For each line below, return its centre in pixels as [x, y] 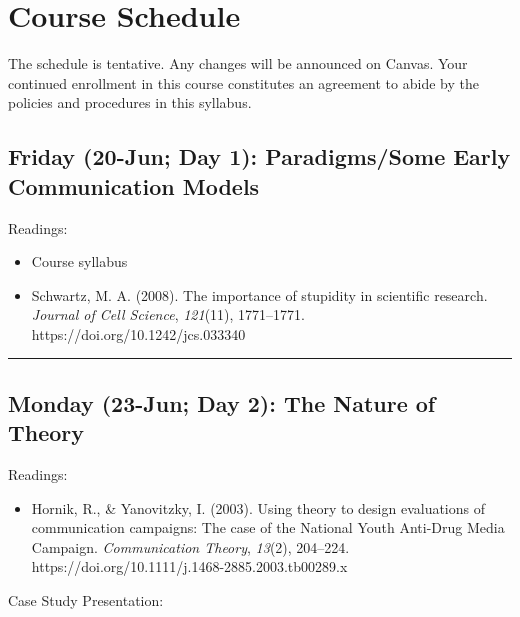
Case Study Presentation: [86, 600]
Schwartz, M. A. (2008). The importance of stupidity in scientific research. [259, 294]
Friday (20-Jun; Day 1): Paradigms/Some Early [259, 156]
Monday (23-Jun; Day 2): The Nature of [222, 402]
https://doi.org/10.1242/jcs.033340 [138, 333]
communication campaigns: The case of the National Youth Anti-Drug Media [268, 527]
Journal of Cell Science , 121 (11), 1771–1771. [168, 314]
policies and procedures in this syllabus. [130, 102]
